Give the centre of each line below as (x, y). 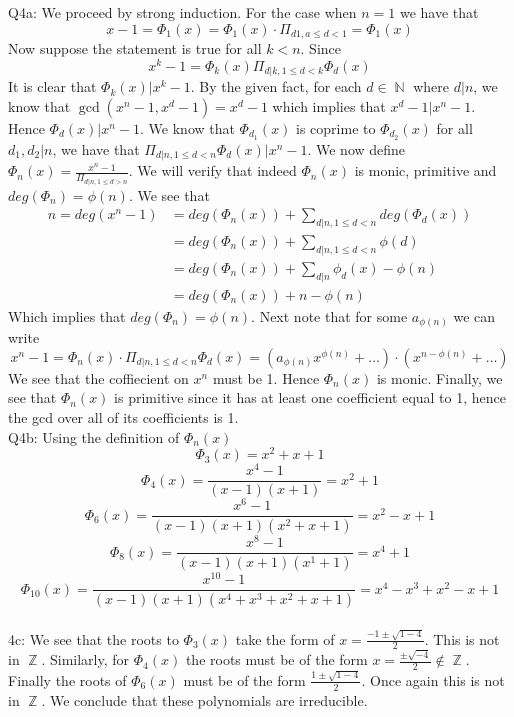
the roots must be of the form (276, 659)
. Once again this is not (433, 679)
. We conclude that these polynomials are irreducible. (204, 699)
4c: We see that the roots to (93, 638)
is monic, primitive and (425, 170)
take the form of (285, 638)
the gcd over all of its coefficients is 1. (123, 416)
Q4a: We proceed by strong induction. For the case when (182, 12)
